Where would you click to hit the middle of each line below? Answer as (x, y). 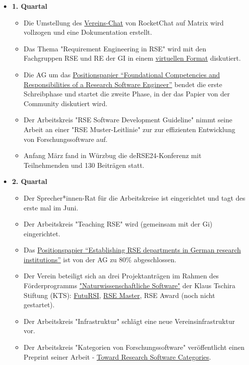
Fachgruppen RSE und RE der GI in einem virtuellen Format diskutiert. (132, 58)
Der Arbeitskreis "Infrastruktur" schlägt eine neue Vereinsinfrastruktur (129, 321)
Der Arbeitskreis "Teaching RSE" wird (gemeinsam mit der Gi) (118, 224)
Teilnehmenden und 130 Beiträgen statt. (84, 165)
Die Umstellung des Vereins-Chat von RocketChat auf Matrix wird (124, 22)
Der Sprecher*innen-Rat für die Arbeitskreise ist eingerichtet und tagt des (135, 197)
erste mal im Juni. (51, 207)
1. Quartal (30, 6)
